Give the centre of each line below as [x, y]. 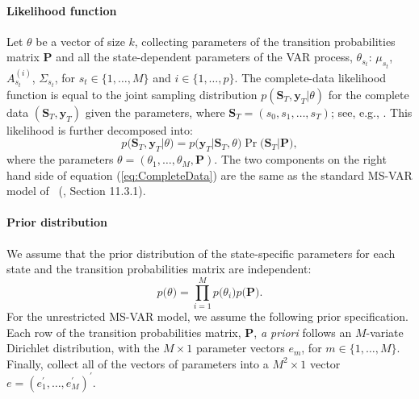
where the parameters [60, 159]
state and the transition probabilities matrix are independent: [159, 269]
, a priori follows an [303, 332]
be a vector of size [80, 41]
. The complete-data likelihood [310, 77]
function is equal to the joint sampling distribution [132, 94]
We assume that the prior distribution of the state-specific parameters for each [201, 253]
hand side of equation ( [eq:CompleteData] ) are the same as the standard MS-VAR [209, 175]
